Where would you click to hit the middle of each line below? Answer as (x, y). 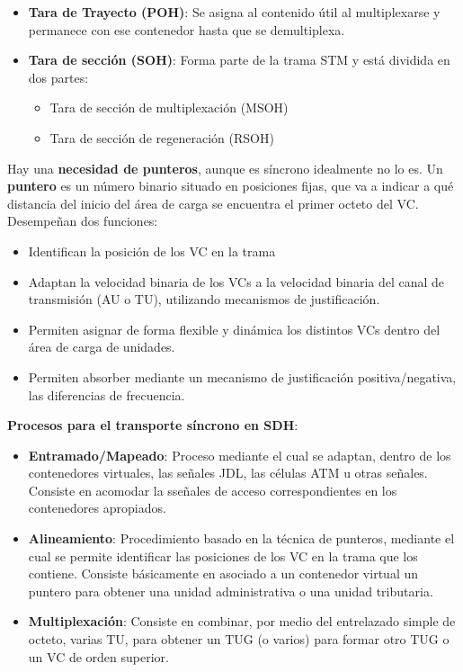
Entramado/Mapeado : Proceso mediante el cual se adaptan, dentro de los (240, 455)
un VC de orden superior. (98, 656)
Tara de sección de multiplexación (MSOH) (169, 108)
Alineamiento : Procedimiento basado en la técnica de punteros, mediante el (241, 538)
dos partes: (58, 77)
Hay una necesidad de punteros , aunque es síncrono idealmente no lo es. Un (225, 168)
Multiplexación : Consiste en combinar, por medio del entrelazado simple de (242, 621)
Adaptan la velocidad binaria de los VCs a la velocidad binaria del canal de (236, 281)
